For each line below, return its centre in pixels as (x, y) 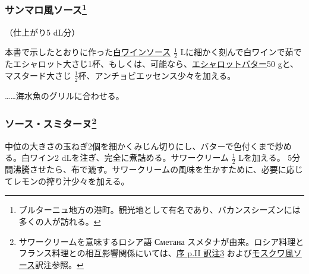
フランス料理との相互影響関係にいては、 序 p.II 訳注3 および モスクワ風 (156, 253)
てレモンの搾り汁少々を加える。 (67, 181)
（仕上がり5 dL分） (42, 32)
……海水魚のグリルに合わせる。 (64, 95)
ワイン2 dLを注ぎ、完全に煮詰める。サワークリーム (129, 157)
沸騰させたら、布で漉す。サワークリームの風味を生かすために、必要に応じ (158, 169)
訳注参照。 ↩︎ (59, 264)
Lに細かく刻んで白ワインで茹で (241, 52)
